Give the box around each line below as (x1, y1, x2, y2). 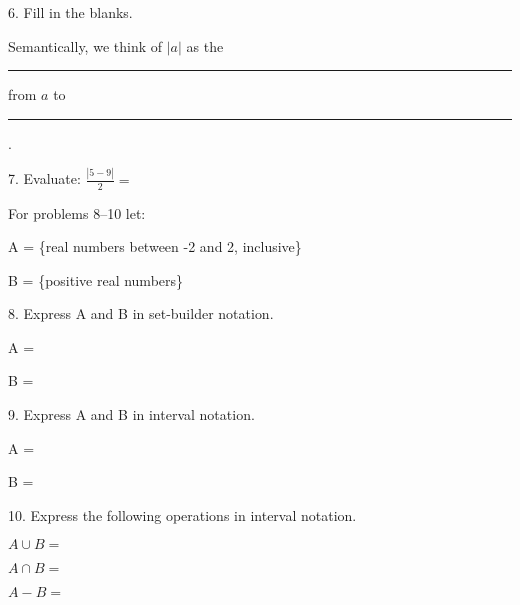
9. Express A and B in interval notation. (8, 404, 255, 425)
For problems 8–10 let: (8, 202, 146, 223)
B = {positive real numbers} (8, 269, 184, 290)
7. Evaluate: (8, 168, 81, 189)
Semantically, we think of (8, 35, 163, 56)
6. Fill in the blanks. (8, 2, 133, 22)
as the (186, 35, 224, 56)
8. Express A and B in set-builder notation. (8, 303, 274, 324)
